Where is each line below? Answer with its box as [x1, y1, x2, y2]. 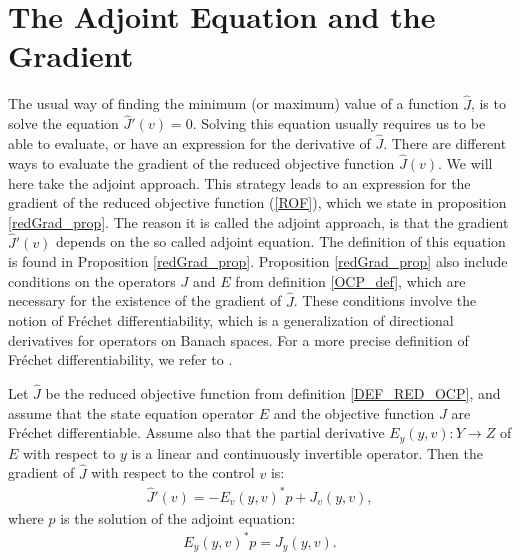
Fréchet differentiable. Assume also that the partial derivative [8, 422, 385, 443]
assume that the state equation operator [8, 402, 255, 423]
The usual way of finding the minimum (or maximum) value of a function [8, 93, 459, 114]
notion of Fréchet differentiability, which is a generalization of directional [8, 310, 454, 331]
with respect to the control [91, 462, 255, 483]
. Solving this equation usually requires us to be [192, 113, 486, 134]
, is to [470, 93, 506, 114]
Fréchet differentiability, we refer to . [8, 349, 233, 370]
